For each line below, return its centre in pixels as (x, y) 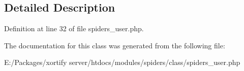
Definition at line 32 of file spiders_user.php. (74, 28)
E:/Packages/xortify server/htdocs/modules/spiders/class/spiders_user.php (122, 62)
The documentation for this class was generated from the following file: (115, 45)
